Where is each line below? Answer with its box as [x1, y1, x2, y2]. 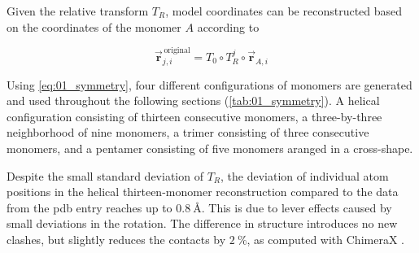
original [164, 46, 190, 55]
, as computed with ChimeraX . [247, 231, 404, 248]
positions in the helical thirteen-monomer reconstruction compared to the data [7, 183, 399, 200]
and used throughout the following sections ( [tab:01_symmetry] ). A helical [7, 92, 380, 109]
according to [197, 18, 260, 35]
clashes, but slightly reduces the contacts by [7, 231, 226, 248]
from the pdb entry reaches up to [7, 198, 172, 216]
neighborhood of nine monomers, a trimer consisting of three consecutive [7, 124, 369, 141]
